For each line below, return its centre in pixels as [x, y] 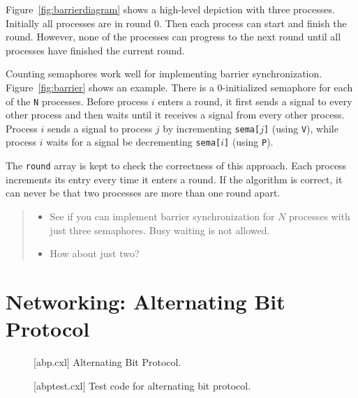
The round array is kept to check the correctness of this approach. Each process [176, 166]
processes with [320, 216]
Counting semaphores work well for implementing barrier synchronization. [164, 74]
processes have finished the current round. [95, 50]
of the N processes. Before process [77, 101]
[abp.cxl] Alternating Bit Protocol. [107, 362]
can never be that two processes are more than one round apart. [143, 193]
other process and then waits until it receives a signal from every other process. [175, 115]
